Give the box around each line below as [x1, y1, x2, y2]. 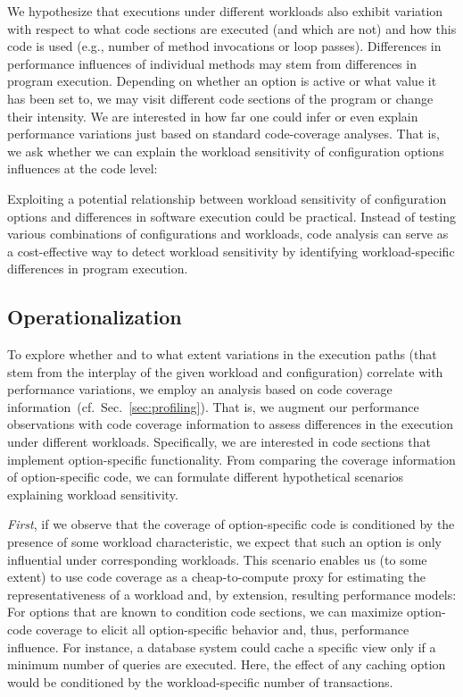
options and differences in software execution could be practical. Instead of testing [7, 206, 456, 225]
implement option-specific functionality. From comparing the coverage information [7, 449, 456, 468]
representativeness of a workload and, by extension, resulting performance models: [7, 584, 457, 603]
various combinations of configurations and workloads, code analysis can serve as [7, 224, 449, 243]
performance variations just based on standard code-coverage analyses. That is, [7, 124, 440, 143]
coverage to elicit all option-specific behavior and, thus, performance [36, 620, 409, 639]
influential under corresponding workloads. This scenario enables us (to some [7, 550, 427, 568]
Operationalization [7, 303, 182, 331]
